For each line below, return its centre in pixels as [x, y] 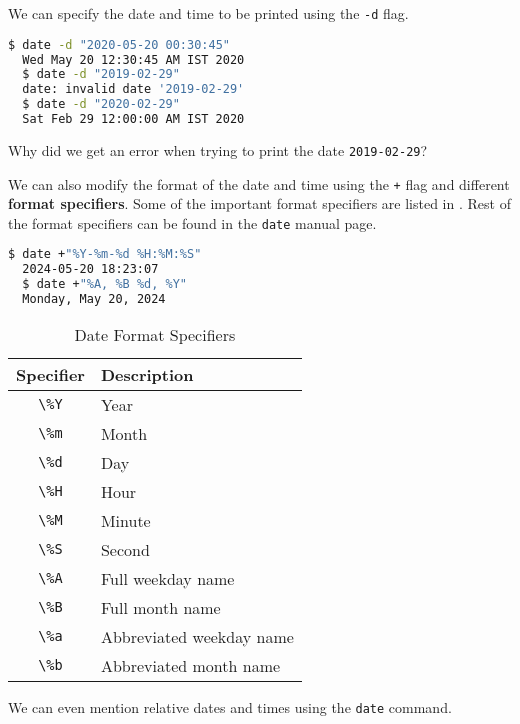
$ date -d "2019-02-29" [101, 74]
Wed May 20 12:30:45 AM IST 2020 [133, 59]
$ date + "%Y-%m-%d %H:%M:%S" [105, 254]
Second [125, 549]
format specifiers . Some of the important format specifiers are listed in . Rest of [259, 203]
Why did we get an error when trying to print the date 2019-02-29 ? [218, 149]
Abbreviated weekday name [197, 636]
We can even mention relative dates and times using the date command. [230, 706]
